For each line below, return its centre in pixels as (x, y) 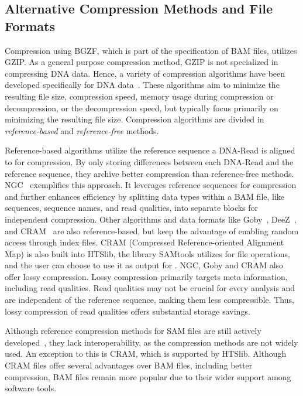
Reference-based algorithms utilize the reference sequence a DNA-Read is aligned (150, 150)
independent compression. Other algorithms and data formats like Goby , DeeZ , (151, 219)
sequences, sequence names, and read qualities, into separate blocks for (132, 208)
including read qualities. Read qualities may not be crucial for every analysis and (150, 288)
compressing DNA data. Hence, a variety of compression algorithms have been (145, 73)
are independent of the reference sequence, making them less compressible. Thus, (149, 300)
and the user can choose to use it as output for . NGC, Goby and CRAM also (144, 265)
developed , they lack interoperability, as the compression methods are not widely (151, 342)
